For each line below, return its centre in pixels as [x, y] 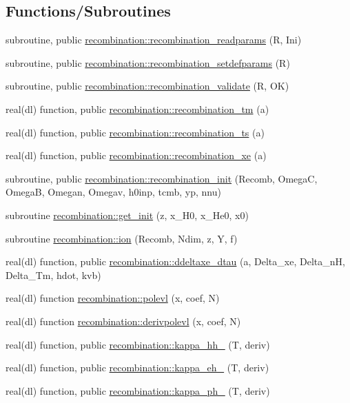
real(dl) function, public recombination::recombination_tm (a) [137, 108]
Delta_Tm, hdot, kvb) [53, 275]
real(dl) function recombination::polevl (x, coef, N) [113, 298]
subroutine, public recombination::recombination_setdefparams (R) [148, 62]
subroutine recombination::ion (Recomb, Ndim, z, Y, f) [122, 238]
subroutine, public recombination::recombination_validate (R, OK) [147, 86]
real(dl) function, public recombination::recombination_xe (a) [136, 155]
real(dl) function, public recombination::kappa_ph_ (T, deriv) [138, 390]
